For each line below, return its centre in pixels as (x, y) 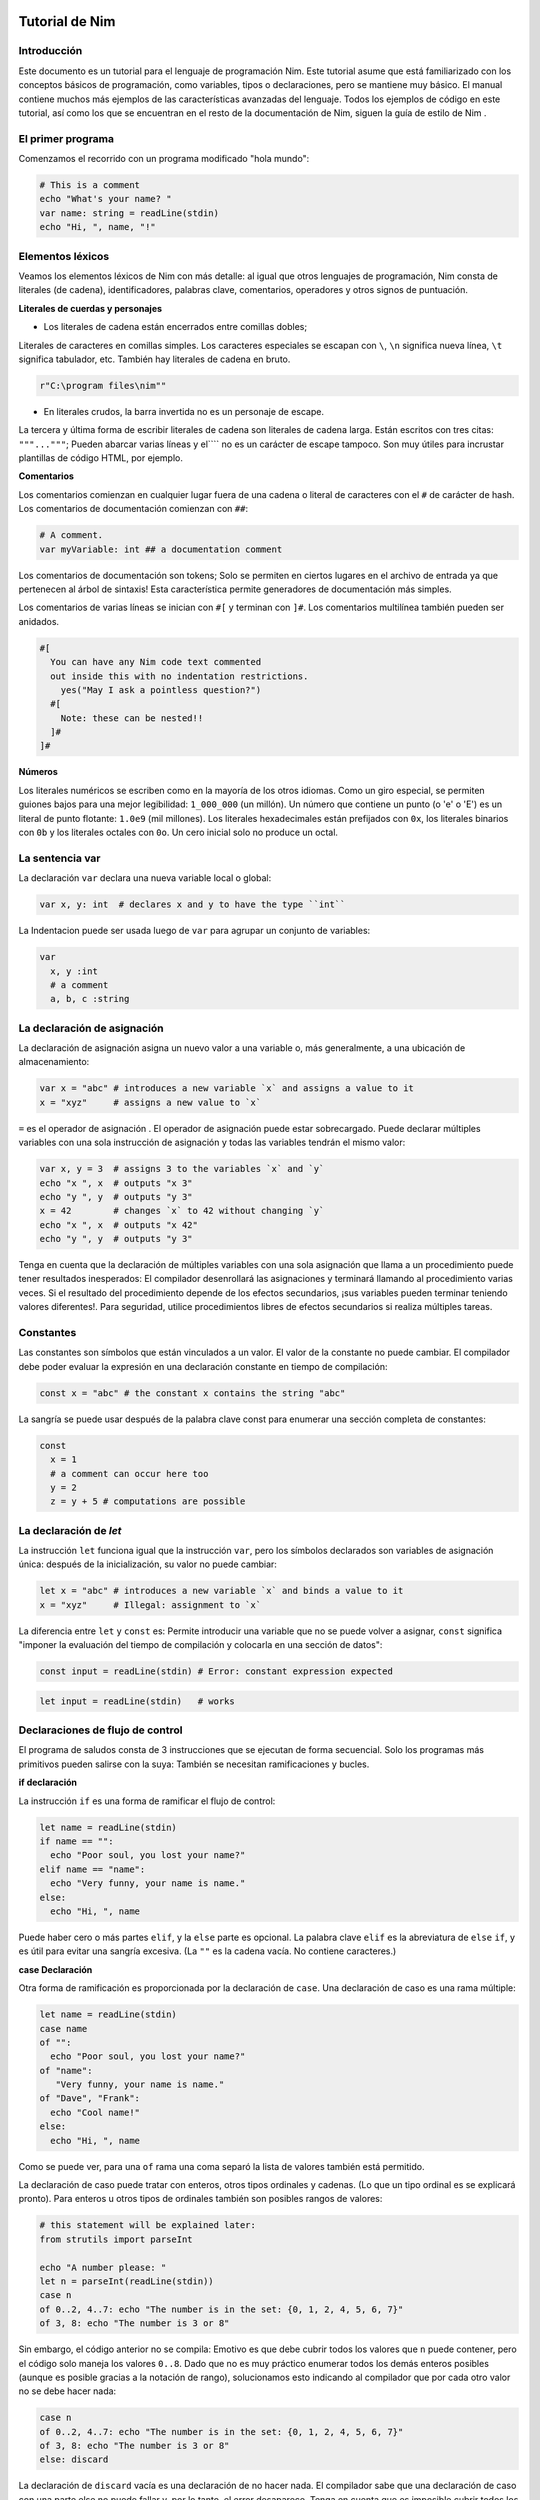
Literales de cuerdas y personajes (90, 308)
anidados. (39, 621)
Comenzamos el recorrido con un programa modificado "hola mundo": (164, 159)
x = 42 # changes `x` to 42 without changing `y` (182, 1211)
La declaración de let (70, 1530)
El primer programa (66, 138)
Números (38, 772)
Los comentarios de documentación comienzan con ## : (133, 509)
